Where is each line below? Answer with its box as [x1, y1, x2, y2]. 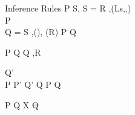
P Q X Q [5, 98, 39, 111]
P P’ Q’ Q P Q [5, 77, 61, 90]
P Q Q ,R [5, 45, 41, 58]
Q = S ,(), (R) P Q [5, 25, 76, 38]
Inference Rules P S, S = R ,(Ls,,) [5, 2, 131, 14]
